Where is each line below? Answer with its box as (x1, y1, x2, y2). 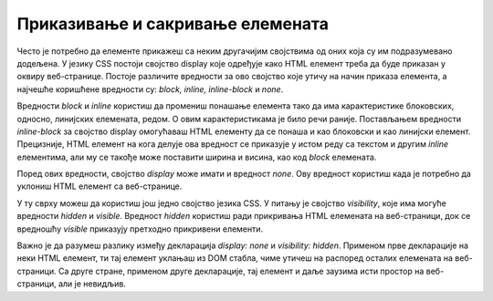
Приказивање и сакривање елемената (16, 14, 329, 34)
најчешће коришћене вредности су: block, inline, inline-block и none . (16, 83, 284, 95)
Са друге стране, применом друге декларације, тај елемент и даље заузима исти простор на (58, 265, 425, 276)
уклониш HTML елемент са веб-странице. (16, 181, 183, 192)
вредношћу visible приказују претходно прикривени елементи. (16, 223, 264, 234)
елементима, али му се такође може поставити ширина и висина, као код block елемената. (16, 151, 377, 162)
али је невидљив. (58, 278, 127, 289)
